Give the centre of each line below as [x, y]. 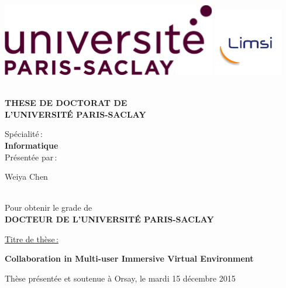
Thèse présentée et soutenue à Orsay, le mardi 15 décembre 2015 [120, 278]
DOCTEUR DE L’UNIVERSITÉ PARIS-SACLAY [109, 219]
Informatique [32, 145]
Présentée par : [31, 157]
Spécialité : [24, 134]
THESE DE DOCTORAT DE [66, 103]
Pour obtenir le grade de [49, 208]
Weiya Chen [26, 176]
